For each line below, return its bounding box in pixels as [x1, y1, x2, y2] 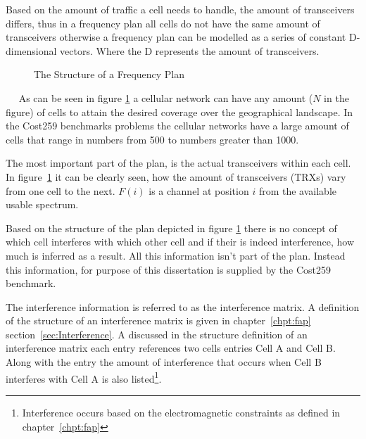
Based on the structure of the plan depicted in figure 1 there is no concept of [6, 220, 337, 235]
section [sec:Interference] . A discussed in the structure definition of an [6, 326, 308, 341]
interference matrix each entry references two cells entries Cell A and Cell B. [6, 341, 336, 355]
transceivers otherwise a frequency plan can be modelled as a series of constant [6, 30, 346, 44]
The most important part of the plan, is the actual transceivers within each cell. [6, 155, 351, 170]
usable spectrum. [6, 197, 79, 212]
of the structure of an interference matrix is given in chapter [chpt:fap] [6, 313, 311, 328]
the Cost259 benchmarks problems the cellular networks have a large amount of [6, 118, 349, 133]
